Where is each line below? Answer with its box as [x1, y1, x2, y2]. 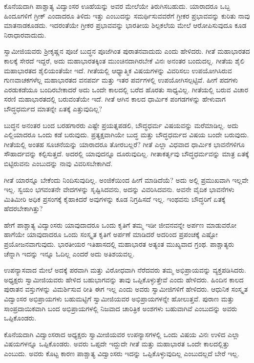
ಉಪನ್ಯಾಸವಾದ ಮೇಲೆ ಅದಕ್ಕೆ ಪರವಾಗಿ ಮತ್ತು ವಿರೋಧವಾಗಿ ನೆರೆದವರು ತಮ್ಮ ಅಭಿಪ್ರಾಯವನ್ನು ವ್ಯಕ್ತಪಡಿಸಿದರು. [4, 265, 246, 275]
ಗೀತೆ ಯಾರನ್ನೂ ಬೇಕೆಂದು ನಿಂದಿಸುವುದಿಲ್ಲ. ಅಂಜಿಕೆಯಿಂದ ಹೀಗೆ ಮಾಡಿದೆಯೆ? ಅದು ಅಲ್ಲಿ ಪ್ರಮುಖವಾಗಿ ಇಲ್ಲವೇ [4, 174, 249, 185]
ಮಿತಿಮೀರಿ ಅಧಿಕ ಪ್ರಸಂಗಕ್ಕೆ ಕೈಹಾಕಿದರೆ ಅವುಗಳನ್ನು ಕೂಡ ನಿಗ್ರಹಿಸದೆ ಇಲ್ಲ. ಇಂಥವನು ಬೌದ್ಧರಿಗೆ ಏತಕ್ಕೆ [4, 193, 226, 204]
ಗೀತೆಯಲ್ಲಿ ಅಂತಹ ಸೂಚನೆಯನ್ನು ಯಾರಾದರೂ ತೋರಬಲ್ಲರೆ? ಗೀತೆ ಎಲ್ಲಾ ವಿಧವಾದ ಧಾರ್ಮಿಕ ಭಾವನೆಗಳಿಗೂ [4, 139, 245, 149]
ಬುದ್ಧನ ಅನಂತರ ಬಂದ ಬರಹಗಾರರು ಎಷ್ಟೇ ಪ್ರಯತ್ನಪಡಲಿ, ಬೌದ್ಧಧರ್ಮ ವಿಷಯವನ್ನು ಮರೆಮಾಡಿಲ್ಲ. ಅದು [4, 120, 239, 130]
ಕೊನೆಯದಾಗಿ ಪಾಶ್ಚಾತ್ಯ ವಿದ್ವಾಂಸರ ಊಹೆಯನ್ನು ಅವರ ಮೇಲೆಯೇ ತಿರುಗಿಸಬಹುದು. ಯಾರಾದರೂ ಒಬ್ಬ [4, 1, 231, 11]
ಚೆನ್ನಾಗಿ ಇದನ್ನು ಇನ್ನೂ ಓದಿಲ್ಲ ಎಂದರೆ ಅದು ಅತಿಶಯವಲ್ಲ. [4, 248, 135, 258]
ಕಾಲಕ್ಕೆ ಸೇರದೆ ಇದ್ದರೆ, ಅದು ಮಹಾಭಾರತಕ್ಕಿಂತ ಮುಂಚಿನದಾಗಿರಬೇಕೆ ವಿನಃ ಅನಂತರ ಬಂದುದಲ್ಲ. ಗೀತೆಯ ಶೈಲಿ [4, 55, 245, 65]
